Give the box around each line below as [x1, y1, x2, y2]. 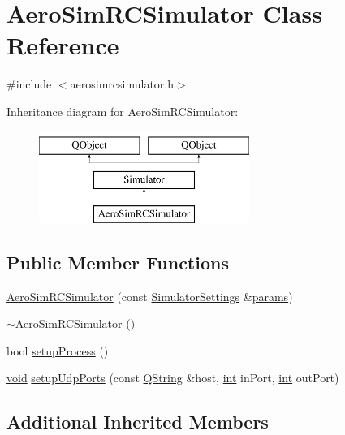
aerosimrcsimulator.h [70, 75, 175, 93]
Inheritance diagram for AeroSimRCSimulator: [6, 102, 239, 119]
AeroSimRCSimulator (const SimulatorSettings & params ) [6, 287, 293, 304]
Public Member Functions [6, 249, 229, 274]
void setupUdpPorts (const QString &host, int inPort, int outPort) [6, 369, 339, 386]
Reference [6, 28, 119, 62]
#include [6, 75, 52, 93]
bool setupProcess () [6, 342, 109, 359]
